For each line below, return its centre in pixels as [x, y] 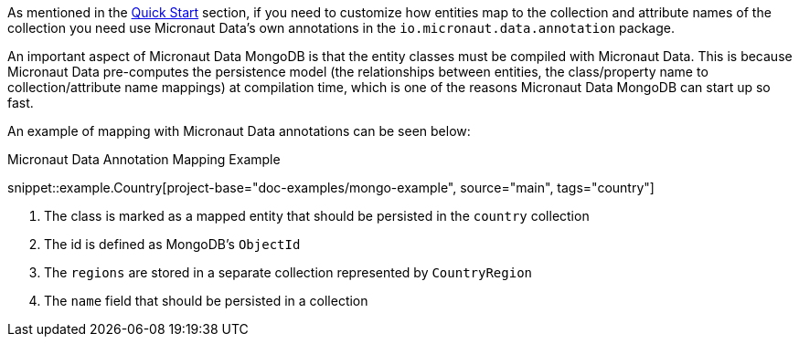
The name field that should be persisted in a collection [206, 301]
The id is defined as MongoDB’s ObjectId [172, 244]
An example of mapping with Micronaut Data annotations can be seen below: [239, 131]
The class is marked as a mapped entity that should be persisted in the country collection [317, 216]
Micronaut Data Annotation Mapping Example [144, 159]
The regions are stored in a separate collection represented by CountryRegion [288, 272]
